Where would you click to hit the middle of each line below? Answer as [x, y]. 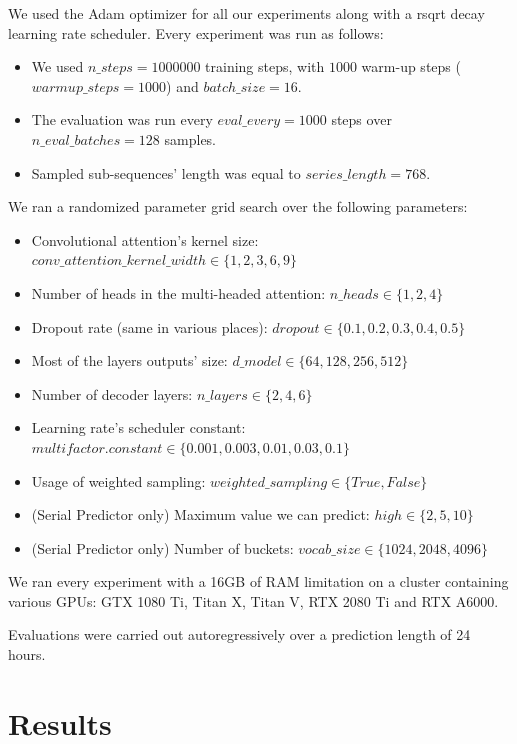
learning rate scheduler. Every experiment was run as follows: [196, 32]
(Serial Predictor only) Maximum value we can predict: [200, 514]
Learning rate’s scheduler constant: [138, 427]
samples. [190, 138]
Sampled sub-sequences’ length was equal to [166, 172]
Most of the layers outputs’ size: [129, 360]
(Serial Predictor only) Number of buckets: [162, 547]
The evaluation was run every [122, 119]
